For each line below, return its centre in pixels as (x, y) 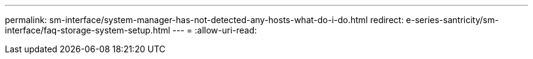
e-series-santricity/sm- (452, 20)
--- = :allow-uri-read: (215, 30)
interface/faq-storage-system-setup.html (88, 30)
